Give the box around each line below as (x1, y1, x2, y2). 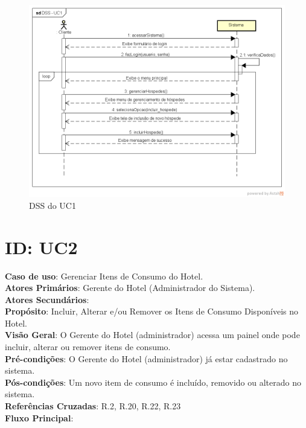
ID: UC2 (5, 234, 78, 259)
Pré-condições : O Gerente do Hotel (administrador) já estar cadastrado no (5, 352, 288, 365)
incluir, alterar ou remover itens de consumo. (5, 340, 171, 353)
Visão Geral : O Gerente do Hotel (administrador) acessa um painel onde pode (5, 328, 300, 341)
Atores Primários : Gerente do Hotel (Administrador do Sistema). (5, 281, 255, 294)
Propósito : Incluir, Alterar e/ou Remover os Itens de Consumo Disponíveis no (5, 305, 299, 318)
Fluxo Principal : (5, 411, 74, 424)
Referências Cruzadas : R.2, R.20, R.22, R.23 (5, 400, 181, 412)
